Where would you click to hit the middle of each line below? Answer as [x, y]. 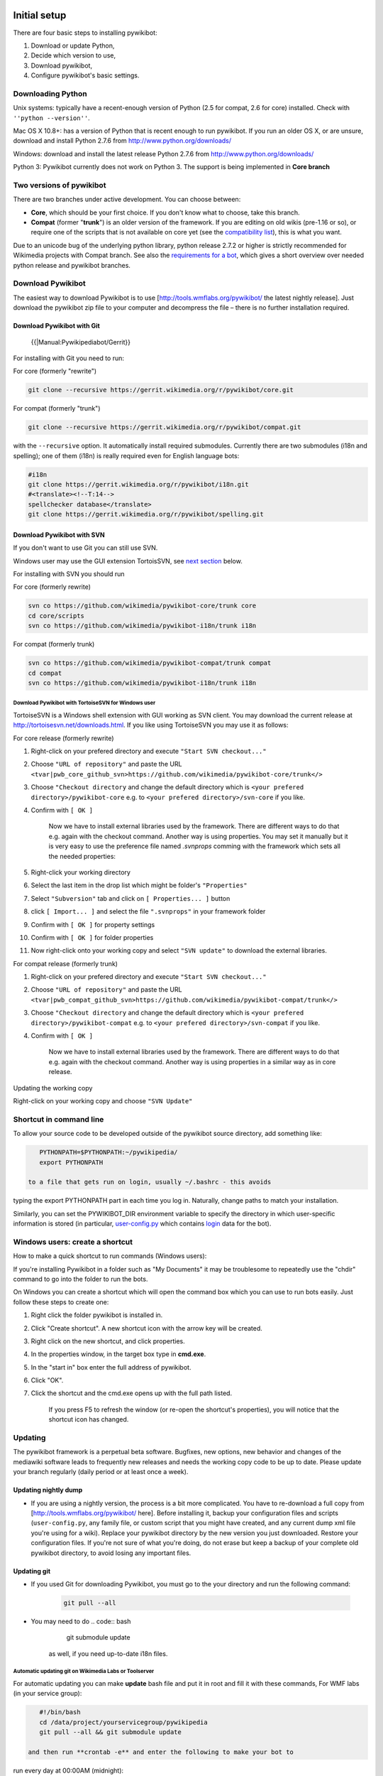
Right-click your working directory [81, 872]
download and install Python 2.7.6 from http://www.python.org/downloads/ [122, 141]
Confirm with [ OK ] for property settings [93, 924]
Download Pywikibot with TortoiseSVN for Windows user [84, 703]
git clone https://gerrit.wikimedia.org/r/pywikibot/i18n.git [138, 484]
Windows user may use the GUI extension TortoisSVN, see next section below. [128, 561]
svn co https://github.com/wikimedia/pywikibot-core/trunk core [142, 606]
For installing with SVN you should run [69, 574]
